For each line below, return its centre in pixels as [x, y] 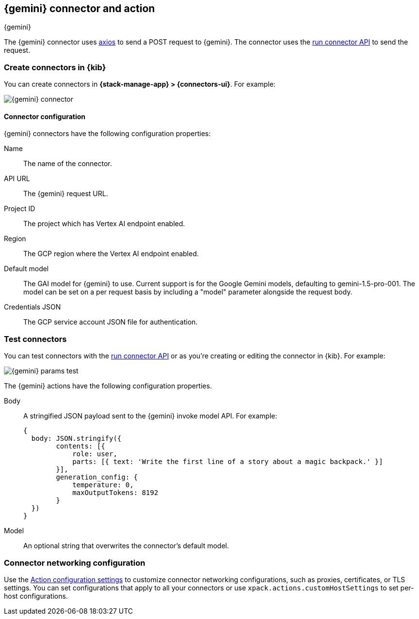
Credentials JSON [32, 307]
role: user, [95, 454]
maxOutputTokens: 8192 [115, 493]
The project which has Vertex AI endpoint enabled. [104, 224]
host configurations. [36, 596]
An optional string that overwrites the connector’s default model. [126, 546]
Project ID [20, 209]
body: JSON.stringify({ [76, 439]
